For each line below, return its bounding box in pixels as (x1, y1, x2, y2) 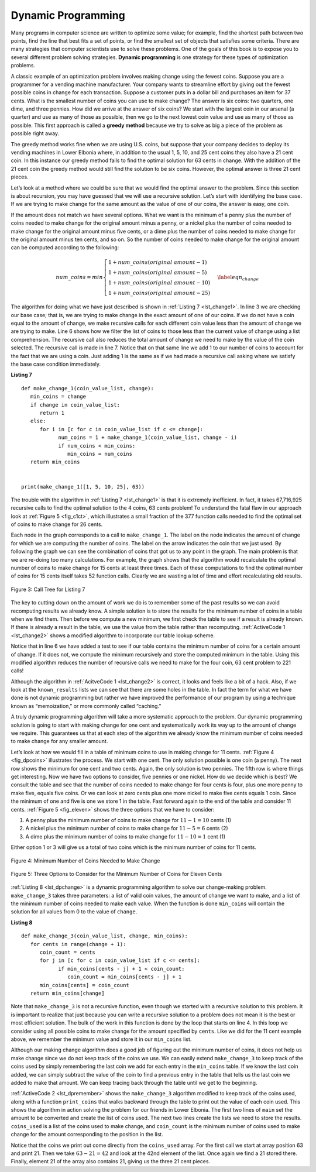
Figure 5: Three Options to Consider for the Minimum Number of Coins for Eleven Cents (11, 870, 222, 877)
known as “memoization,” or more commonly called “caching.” (11, 702, 162, 709)
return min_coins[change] (30, 989, 105, 996)
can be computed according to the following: (11, 244, 119, 251)
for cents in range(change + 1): (30, 941, 126, 947)
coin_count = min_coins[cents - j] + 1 (67, 974, 182, 980)
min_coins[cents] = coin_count (39, 982, 130, 988)
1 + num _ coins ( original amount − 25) (108, 290, 211, 296)
